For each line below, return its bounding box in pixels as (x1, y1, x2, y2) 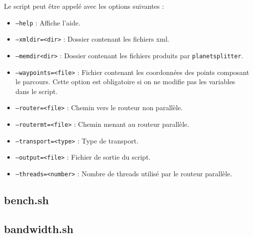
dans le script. (15, 86, 58, 96)
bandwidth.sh (4, 221, 74, 236)
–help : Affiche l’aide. (15, 17, 81, 27)
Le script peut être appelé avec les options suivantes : (4, 1, 164, 11)
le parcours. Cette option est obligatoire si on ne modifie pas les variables (15, 76, 235, 87)
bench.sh (4, 192, 49, 208)
